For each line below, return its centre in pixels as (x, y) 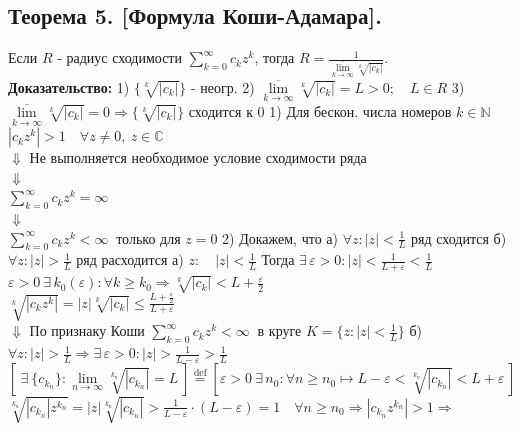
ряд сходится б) (459, 237)
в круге (279, 330)
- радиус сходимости (119, 57)
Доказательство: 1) (69, 86)
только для (148, 237)
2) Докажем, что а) (280, 237)
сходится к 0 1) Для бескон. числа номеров (320, 110)
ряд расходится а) (130, 259)
